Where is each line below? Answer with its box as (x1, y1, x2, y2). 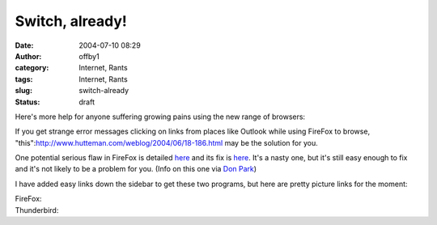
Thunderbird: (15, 205, 59, 214)
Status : (15, 97, 40, 107)
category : (15, 63, 49, 73)
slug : (15, 86, 32, 96)
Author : (15, 51, 42, 61)
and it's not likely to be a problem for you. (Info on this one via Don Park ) (15, 164, 257, 174)
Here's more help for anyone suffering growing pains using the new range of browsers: (15, 112, 306, 121)
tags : (15, 74, 33, 84)
